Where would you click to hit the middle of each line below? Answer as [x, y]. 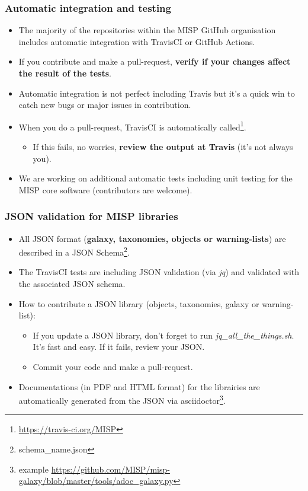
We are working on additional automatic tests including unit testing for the [155, 178]
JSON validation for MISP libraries [92, 216]
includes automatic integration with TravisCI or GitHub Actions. [137, 41]
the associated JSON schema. [72, 284]
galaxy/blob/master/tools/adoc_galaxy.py [96, 481]
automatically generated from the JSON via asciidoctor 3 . [122, 399]
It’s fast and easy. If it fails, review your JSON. [119, 347]
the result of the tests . [65, 73]
